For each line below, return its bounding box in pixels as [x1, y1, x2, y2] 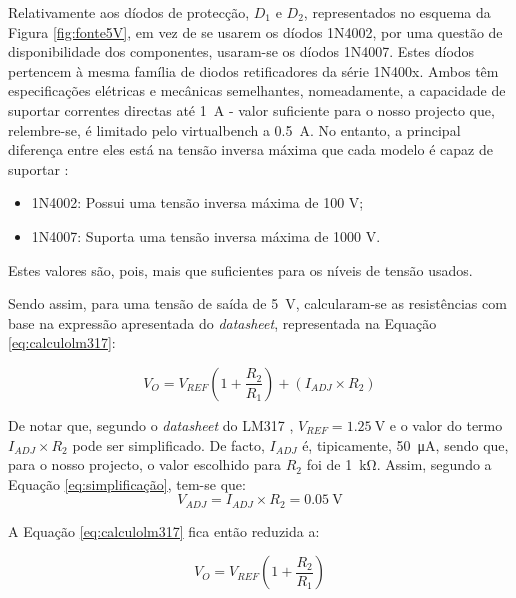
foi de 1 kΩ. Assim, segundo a [306, 454, 492, 475]
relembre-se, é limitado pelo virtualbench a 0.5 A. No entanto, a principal [8, 119, 461, 140]
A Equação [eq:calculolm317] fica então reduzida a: [8, 520, 320, 541]
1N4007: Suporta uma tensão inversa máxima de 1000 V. [31, 225, 381, 246]
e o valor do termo [389, 414, 503, 435]
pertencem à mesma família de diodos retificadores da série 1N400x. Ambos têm [8, 60, 499, 81]
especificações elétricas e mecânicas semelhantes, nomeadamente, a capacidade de [8, 80, 506, 101]
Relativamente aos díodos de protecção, [8, 2, 250, 22]
